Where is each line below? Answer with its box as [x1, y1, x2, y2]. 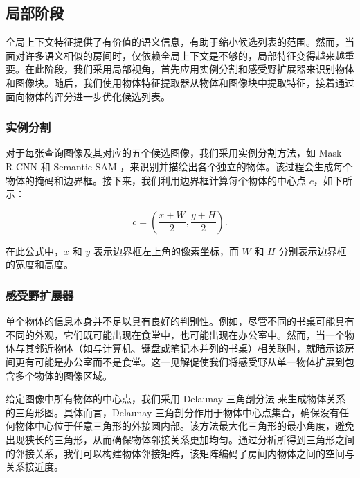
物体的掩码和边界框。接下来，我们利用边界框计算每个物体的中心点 [6, 172, 306, 187]
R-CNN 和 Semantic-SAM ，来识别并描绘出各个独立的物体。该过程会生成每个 [6, 159, 353, 173]
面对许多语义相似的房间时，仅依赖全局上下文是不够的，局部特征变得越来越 [6, 48, 345, 62]
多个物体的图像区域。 [15, 368, 112, 382]
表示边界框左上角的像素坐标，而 [93, 243, 239, 258]
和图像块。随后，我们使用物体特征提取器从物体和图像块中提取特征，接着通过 [6, 75, 354, 89]
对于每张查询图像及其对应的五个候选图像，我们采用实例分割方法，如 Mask [6, 145, 342, 160]
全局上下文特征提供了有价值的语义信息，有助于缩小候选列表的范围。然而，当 [6, 35, 354, 49]
